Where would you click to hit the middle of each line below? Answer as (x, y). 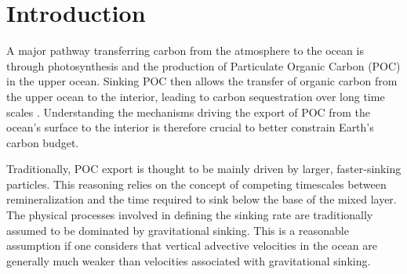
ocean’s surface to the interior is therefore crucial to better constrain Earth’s (190, 127)
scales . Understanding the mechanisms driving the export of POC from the (188, 112)
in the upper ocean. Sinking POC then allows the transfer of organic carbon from (202, 81)
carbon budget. (43, 142)
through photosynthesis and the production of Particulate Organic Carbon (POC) (203, 65)
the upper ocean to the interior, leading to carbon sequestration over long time (196, 96)
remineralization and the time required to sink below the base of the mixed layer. (202, 199)
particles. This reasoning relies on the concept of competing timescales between (196, 184)
